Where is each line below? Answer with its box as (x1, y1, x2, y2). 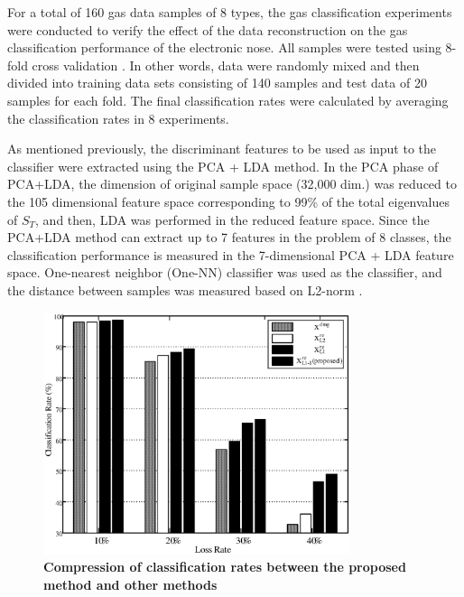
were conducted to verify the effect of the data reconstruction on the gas (7, 20, 408, 39)
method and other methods (43, 574, 218, 593)
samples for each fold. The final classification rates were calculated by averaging (7, 90, 449, 109)
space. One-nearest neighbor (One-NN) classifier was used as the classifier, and (7, 263, 442, 282)
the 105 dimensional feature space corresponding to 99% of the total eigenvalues (7, 191, 450, 210)
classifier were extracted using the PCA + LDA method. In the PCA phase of (7, 156, 439, 175)
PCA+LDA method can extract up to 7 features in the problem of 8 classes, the (7, 228, 451, 247)
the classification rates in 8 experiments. (7, 108, 229, 127)
